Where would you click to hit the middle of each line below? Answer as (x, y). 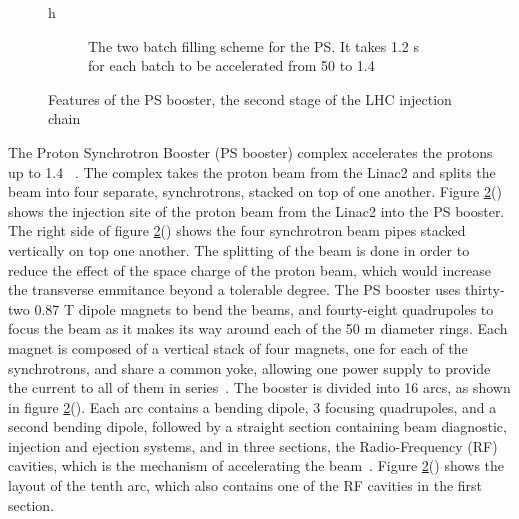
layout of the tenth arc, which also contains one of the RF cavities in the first (245, 485)
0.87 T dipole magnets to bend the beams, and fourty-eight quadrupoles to (264, 308)
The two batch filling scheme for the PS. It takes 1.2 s (253, 45)
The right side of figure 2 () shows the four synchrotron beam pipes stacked (237, 230)
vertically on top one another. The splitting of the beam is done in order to (239, 249)
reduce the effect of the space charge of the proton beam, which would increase (249, 269)
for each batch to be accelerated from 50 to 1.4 (231, 65)
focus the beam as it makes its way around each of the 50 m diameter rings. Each (258, 328)
